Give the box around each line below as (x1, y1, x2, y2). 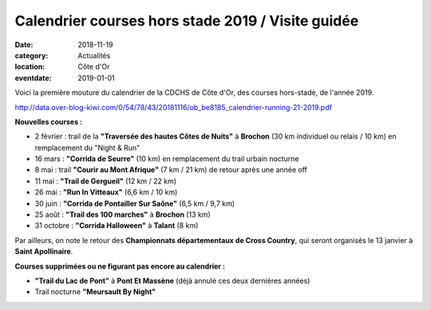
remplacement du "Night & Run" (34, 143, 140, 152)
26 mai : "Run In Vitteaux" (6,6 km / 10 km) (34, 187, 178, 197)
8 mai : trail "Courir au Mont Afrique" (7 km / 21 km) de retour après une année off (34, 165, 307, 175)
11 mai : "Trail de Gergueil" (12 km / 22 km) (34, 176, 177, 186)
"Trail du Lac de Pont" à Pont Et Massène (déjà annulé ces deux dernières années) (34, 276, 310, 285)
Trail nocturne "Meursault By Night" (34, 287, 156, 296)
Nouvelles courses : (14, 116, 83, 127)
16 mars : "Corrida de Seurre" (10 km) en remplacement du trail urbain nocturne (34, 154, 299, 163)
